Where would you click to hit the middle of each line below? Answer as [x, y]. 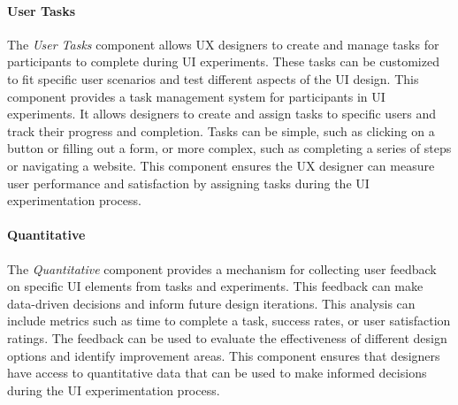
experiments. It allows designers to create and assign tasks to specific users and [222, 114]
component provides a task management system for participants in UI [196, 96]
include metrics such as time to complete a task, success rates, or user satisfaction [229, 321]
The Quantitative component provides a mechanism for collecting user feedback [222, 268]
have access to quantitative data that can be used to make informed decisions [217, 373]
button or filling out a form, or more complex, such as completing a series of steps [229, 148]
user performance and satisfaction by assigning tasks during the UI [188, 183]
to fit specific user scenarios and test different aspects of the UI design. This [213, 78]
